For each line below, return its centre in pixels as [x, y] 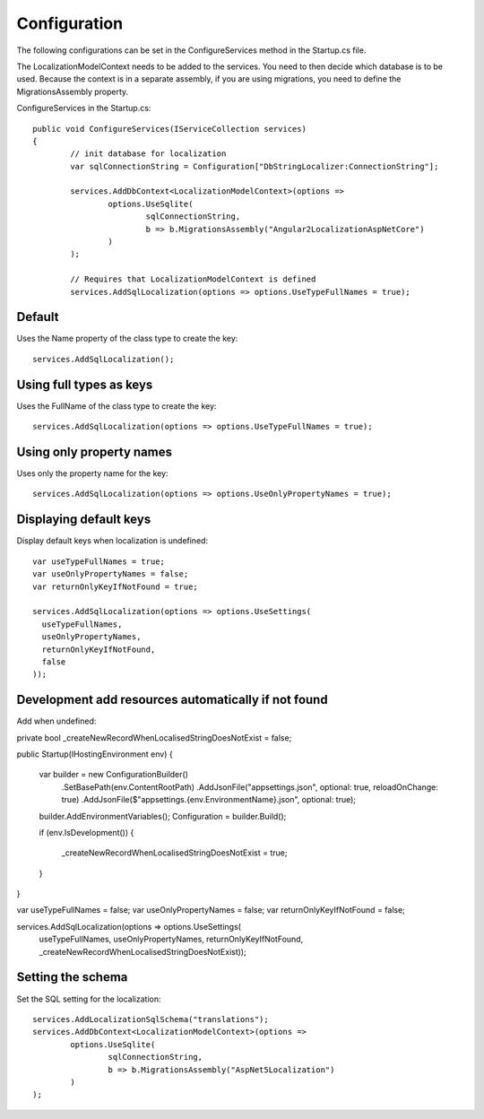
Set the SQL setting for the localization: [89, 999]
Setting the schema [72, 977]
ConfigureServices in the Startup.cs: [84, 108]
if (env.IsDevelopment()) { [86, 832]
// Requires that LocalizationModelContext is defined [193, 279]
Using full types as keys [85, 384]
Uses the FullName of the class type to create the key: [117, 406]
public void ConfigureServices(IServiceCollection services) [169, 129]
